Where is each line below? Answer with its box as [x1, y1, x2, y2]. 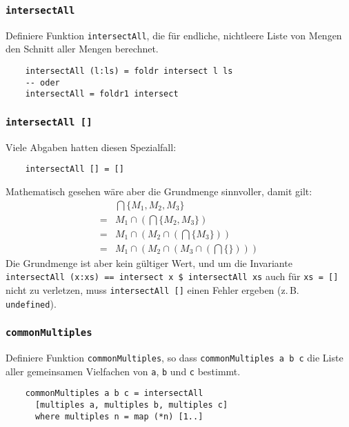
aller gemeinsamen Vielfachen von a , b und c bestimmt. [6, 364, 241, 378]
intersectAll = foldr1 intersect [25, 89, 179, 99]
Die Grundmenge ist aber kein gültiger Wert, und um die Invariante [6, 255, 292, 270]
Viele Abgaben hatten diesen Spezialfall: [6, 139, 177, 154]
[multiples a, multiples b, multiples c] [34, 400, 228, 410]
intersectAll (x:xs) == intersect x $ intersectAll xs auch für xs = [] [6, 269, 339, 284]
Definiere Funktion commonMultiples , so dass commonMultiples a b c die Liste [6, 350, 343, 365]
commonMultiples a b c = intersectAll [25, 388, 203, 399]
